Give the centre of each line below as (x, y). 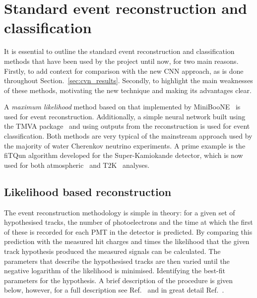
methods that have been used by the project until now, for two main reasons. (121, 61)
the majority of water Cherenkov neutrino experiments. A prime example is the (125, 145)
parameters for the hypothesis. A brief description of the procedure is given (119, 280)
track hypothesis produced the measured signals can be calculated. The (112, 251)
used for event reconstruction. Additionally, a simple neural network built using (125, 116)
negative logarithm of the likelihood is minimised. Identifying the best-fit (115, 271)
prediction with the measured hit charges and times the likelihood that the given (127, 241)
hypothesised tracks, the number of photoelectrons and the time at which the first (128, 222)
